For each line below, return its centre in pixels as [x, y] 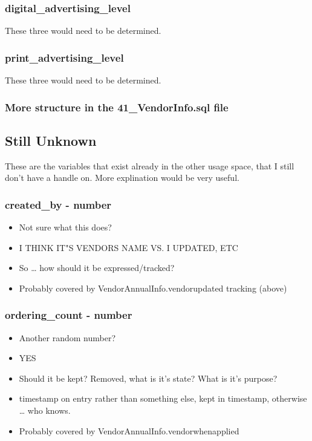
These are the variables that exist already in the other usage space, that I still [150, 165]
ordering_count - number [69, 315]
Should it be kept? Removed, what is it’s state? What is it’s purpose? [148, 378]
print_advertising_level [64, 57]
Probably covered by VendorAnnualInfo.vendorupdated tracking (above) [153, 288]
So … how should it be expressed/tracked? [97, 268]
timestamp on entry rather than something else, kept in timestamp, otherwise [163, 398]
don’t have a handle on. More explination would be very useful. [122, 178]
